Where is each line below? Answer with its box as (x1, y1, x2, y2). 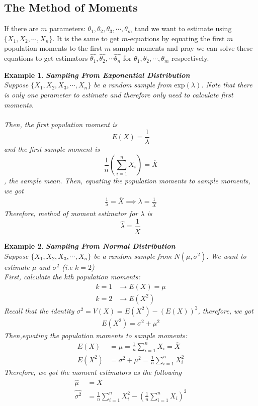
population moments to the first (4, 43, 103, 53)
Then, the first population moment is (4, 119, 118, 129)
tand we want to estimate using (134, 23, 232, 34)
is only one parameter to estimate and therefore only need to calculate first (4, 89, 233, 99)
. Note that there (201, 79, 252, 90)
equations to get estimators (4, 53, 88, 63)
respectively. (171, 53, 209, 63)
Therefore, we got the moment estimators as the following (4, 366, 182, 377)
